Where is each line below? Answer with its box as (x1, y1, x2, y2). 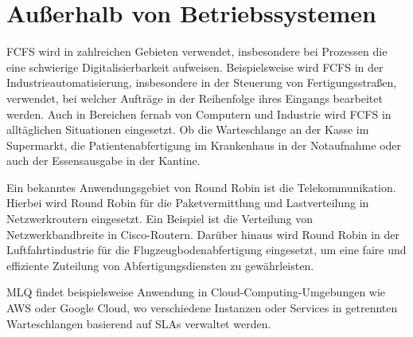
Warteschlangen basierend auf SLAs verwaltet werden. (6, 315, 271, 331)
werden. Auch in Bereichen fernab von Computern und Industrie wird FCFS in (6, 105, 392, 122)
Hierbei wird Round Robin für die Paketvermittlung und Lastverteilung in (6, 194, 369, 211)
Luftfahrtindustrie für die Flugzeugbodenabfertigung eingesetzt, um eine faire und (6, 241, 407, 258)
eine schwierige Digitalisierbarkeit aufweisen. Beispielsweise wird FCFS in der (6, 58, 384, 75)
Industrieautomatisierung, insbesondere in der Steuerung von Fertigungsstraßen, (6, 74, 397, 91)
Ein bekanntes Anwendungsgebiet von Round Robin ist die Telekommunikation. (6, 178, 396, 195)
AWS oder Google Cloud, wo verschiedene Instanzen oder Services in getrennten (6, 300, 398, 316)
